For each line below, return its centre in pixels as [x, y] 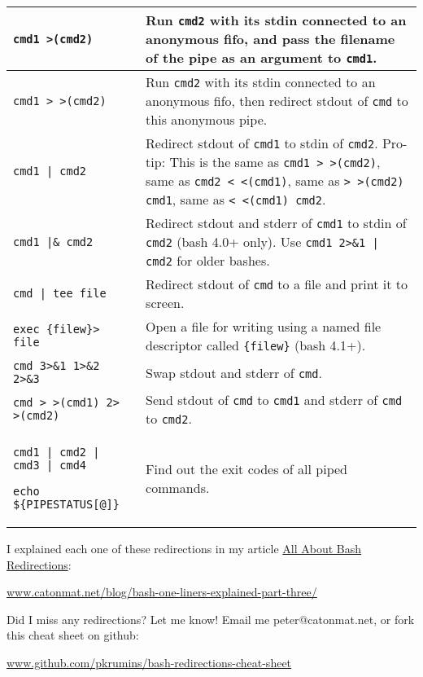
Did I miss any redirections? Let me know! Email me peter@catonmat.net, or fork [211, 619]
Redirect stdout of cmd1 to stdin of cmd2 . [262, 143]
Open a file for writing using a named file [264, 326]
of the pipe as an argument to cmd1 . [262, 57]
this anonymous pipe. [207, 119]
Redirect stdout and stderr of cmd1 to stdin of [276, 223]
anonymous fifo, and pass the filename [270, 39]
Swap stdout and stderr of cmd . [234, 372]
